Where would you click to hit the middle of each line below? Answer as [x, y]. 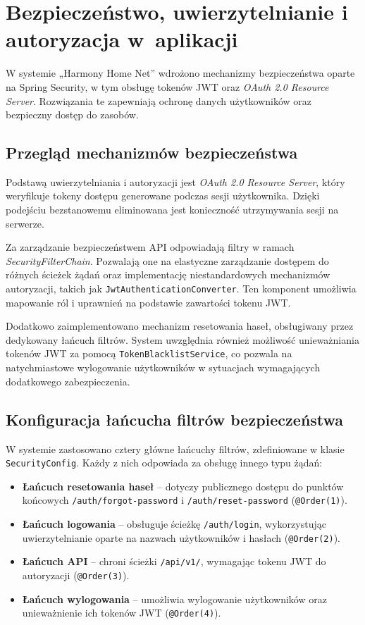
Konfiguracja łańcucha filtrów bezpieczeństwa [175, 419]
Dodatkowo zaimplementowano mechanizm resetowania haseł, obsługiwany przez [180, 326]
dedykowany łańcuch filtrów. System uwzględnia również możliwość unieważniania [182, 339]
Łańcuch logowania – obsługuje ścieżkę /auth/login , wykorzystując [174, 524]
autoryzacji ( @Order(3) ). [76, 575]
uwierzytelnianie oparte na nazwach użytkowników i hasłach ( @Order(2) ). [181, 537]
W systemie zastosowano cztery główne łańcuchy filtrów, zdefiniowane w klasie [175, 448]
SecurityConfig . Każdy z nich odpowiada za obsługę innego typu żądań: [164, 463]
